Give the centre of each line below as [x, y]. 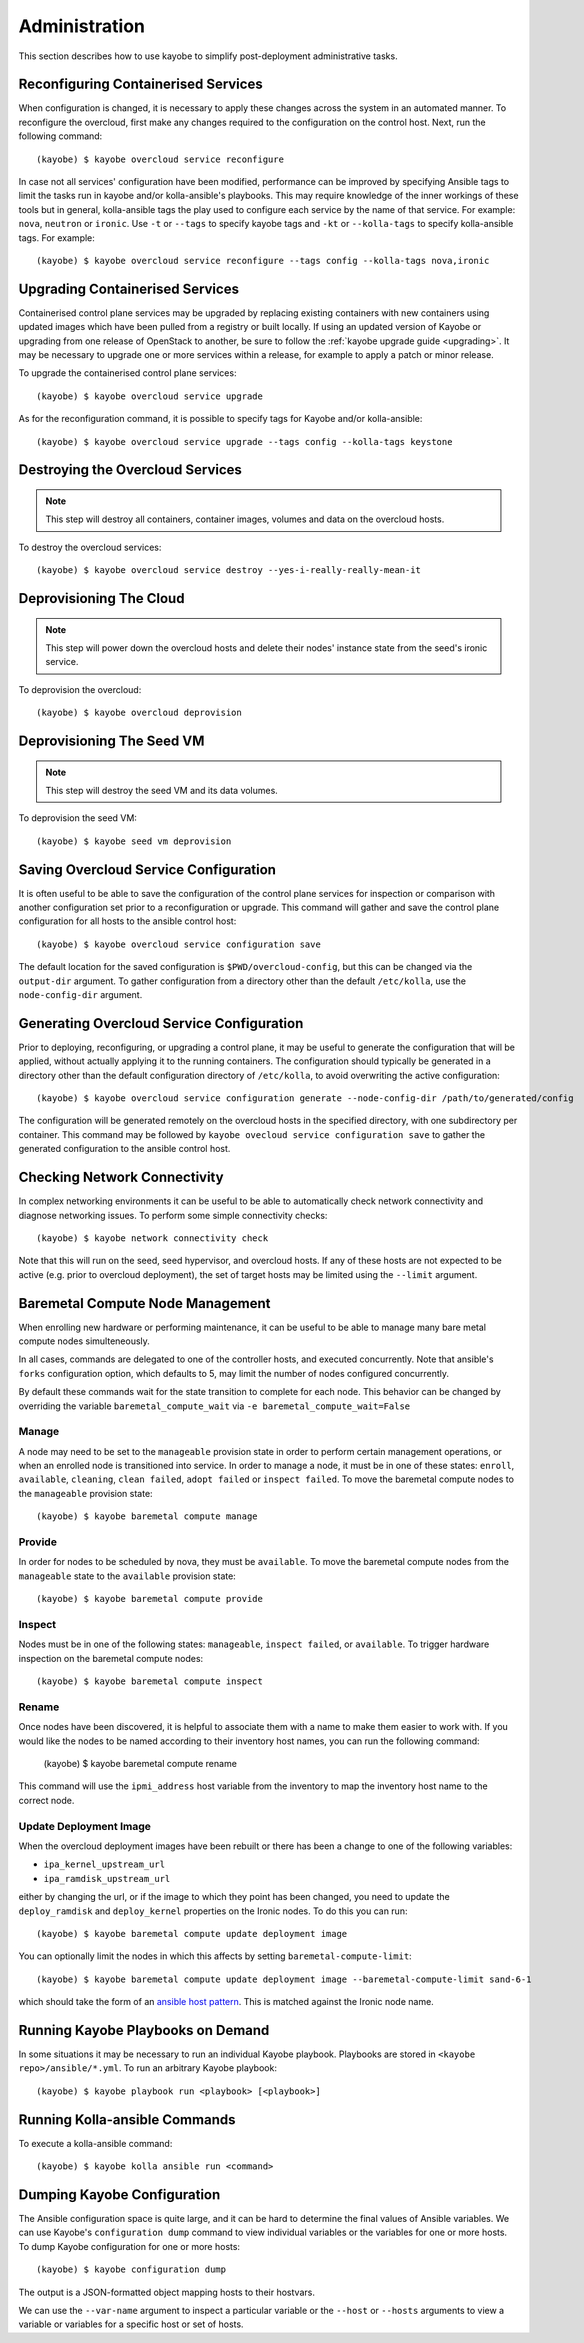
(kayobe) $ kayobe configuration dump [131, 2269]
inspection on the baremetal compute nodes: [111, 1658]
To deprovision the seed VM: [77, 818]
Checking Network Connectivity [121, 1177]
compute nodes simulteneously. [84, 1341]
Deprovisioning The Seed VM [111, 740]
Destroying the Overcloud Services [130, 470]
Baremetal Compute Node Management [144, 1303]
